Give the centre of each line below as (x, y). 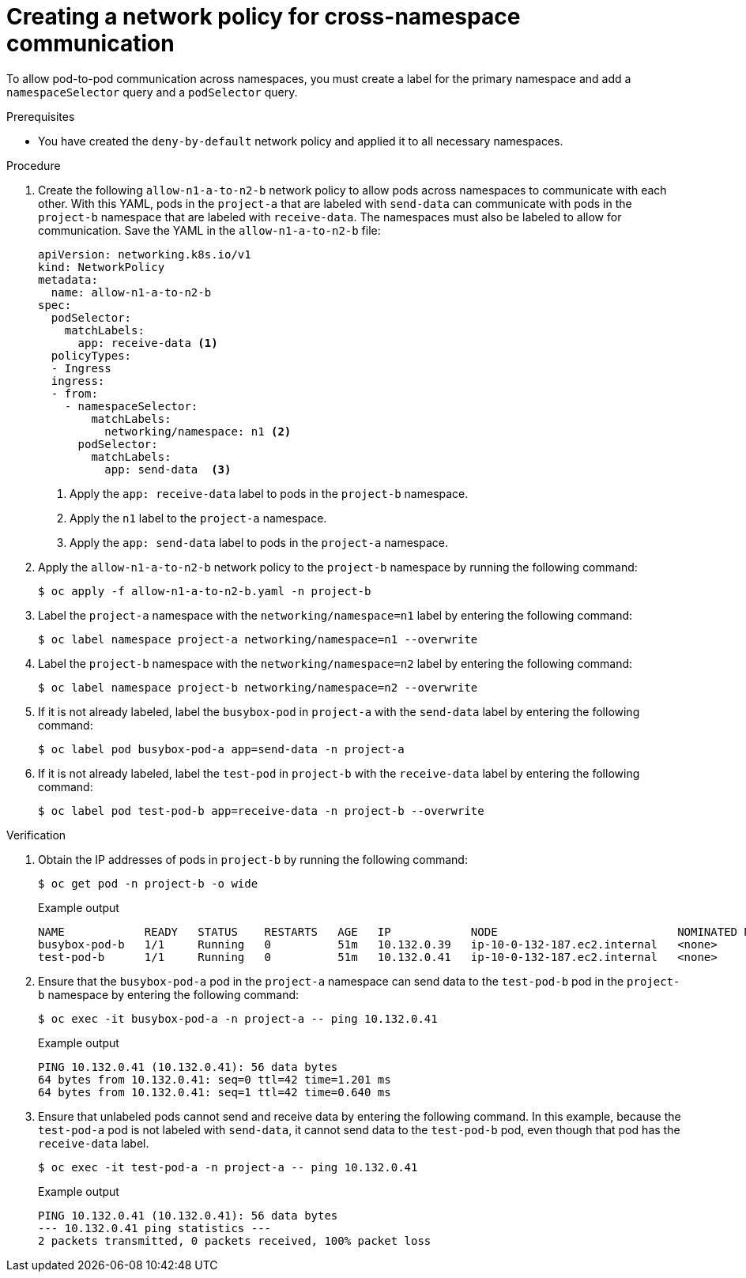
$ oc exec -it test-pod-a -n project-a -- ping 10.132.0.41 (228, 1167)
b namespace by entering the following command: (169, 994)
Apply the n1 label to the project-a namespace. (198, 518)
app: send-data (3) (168, 469)
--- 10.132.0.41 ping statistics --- (155, 1228)
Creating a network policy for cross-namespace (264, 17)
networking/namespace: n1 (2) (198, 431)
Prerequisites (41, 116)
